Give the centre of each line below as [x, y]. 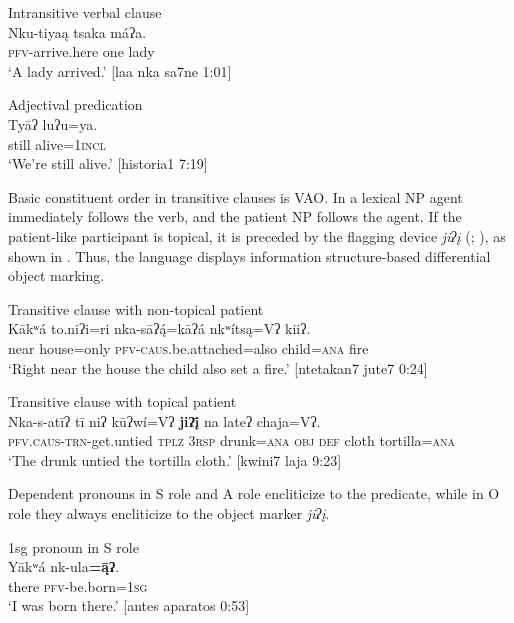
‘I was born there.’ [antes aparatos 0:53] [129, 605]
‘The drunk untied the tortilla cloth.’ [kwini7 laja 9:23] [175, 459]
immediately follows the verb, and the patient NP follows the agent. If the [235, 216]
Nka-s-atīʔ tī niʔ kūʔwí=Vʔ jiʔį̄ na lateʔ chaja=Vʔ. [164, 420]
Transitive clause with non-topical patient [136, 308]
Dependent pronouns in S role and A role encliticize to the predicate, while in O [254, 493]
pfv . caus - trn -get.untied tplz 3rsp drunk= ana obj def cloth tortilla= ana [231, 440]
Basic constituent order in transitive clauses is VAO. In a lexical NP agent [235, 196]
